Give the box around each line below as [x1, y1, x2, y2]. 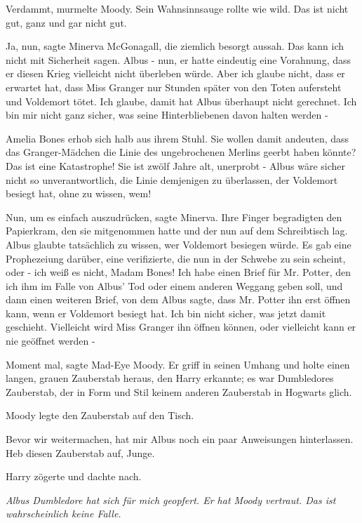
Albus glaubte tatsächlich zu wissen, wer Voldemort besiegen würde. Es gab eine [6, 237, 351, 251]
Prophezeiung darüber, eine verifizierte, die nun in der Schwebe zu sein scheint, [6, 251, 346, 265]
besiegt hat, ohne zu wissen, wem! [6, 186, 152, 201]
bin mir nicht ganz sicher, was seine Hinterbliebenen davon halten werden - [6, 107, 328, 122]
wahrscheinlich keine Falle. [6, 506, 121, 521]
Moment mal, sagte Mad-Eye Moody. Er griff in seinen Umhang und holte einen [6, 357, 350, 371]
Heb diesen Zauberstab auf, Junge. [6, 445, 155, 460]
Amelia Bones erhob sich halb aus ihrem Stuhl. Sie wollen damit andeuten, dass [6, 131, 349, 145]
